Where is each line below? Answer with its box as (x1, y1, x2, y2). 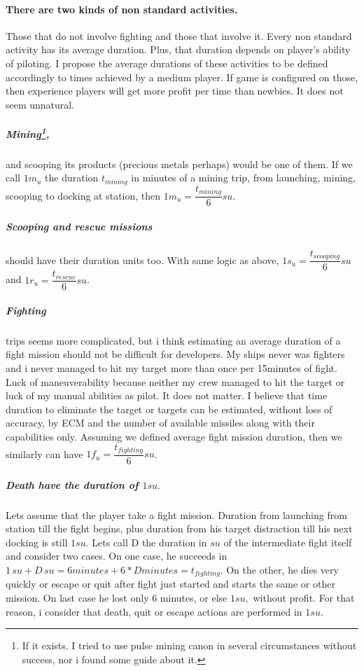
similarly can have (6, 446, 83, 461)
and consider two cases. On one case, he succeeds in (6, 548, 227, 563)
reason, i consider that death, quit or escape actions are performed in (6, 604, 302, 618)
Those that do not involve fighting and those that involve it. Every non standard (6, 28, 352, 43)
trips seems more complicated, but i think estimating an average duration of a (6, 333, 341, 347)
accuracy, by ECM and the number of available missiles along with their (6, 415, 315, 430)
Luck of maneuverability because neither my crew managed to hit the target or (6, 374, 345, 389)
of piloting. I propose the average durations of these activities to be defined (6, 55, 328, 70)
